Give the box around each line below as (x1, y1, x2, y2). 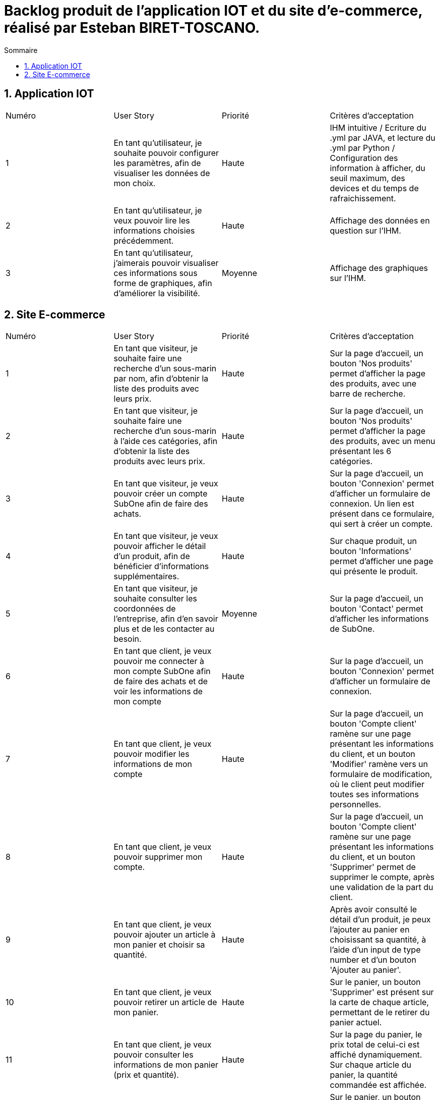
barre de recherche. (330, 389, 406, 399)
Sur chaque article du (330, 1060, 411, 1070)
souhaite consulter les (113, 593, 198, 604)
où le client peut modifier (330, 779, 424, 790)
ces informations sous (113, 267, 198, 278)
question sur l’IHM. (330, 225, 401, 236)
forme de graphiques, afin (113, 278, 212, 288)
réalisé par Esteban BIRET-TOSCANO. (4, 19, 260, 36)
